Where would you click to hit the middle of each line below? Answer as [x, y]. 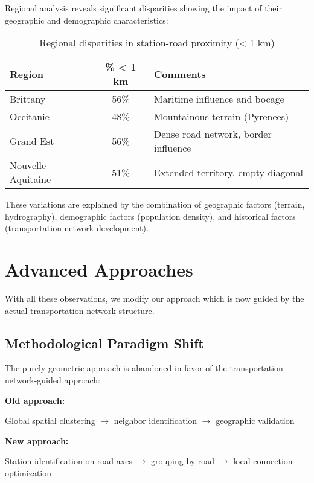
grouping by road [183, 461]
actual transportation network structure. [80, 310]
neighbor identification [155, 421]
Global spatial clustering [50, 421]
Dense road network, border [213, 134]
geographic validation [255, 421]
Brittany [28, 99]
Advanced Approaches [99, 270]
